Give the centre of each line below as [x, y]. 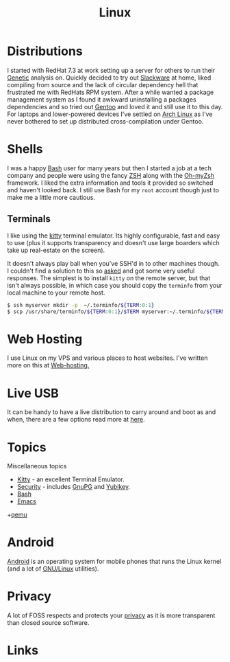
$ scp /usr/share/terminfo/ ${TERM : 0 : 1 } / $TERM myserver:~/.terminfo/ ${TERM [116, 311]
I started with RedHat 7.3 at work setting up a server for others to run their [111, 70]
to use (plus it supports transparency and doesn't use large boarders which [114, 242]
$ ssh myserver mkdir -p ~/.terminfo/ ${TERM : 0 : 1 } [81, 305]
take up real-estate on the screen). [56, 250]
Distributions [45, 51]
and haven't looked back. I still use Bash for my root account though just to [113, 190]
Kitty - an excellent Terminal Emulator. [71, 479]
